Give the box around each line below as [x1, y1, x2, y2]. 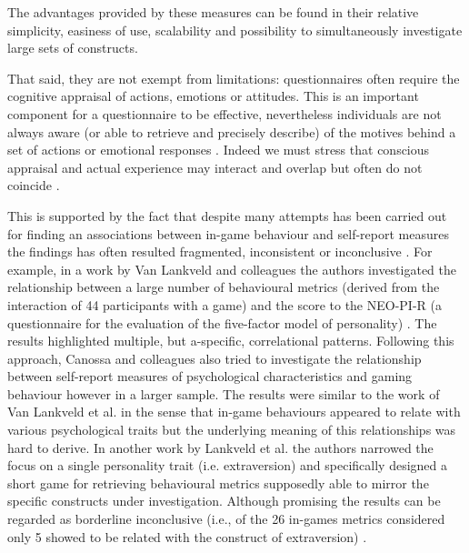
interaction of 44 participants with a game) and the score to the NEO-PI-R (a [7, 295, 443, 314]
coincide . [7, 176, 60, 195]
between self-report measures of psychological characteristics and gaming [7, 367, 413, 386]
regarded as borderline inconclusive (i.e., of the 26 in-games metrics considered [7, 509, 445, 528]
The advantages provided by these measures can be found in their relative [7, 3, 419, 21]
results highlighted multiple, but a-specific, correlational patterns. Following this [7, 331, 454, 350]
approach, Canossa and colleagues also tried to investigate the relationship [7, 348, 422, 367]
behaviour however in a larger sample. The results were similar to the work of [7, 384, 440, 403]
